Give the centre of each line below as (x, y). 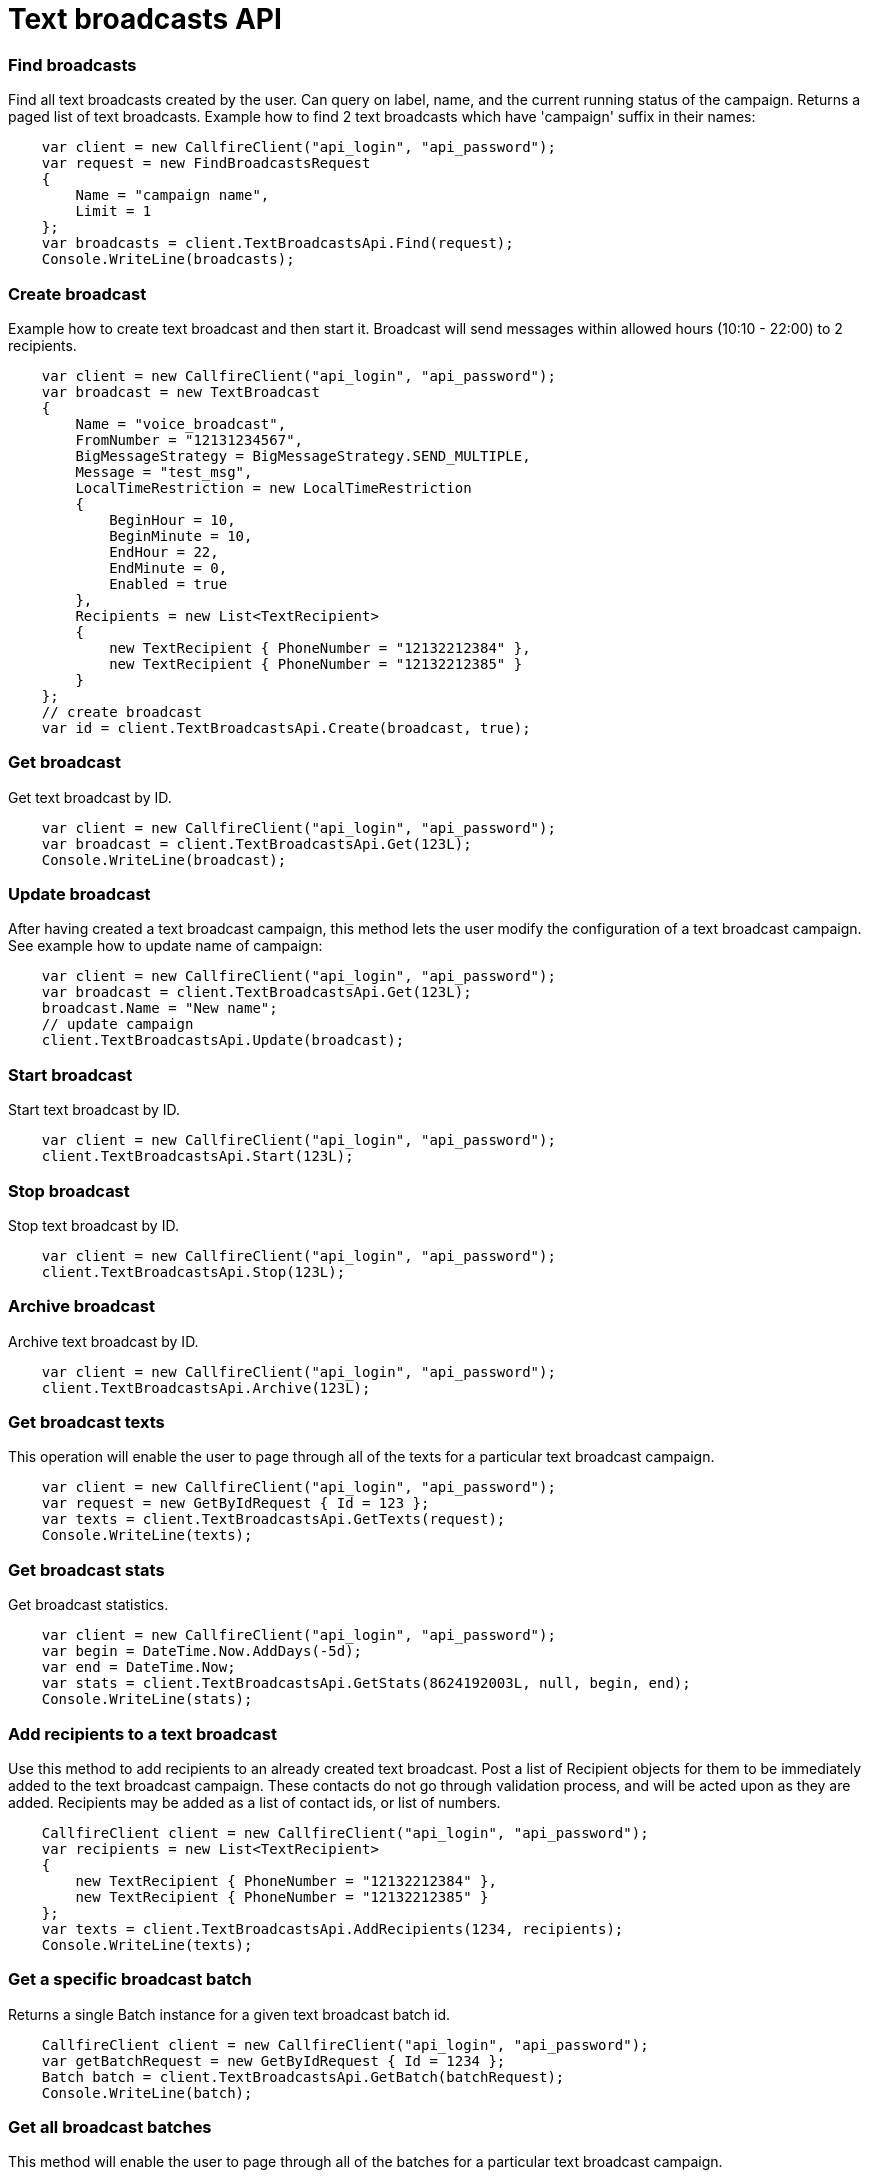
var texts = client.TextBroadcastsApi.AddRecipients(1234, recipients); (332, 1928)
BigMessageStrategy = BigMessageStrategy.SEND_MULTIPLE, (303, 455)
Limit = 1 (113, 211)
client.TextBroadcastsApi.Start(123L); (197, 1156)
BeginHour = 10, (172, 519)
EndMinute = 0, (168, 567)
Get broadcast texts (86, 1422)
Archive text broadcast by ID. (103, 1341)
